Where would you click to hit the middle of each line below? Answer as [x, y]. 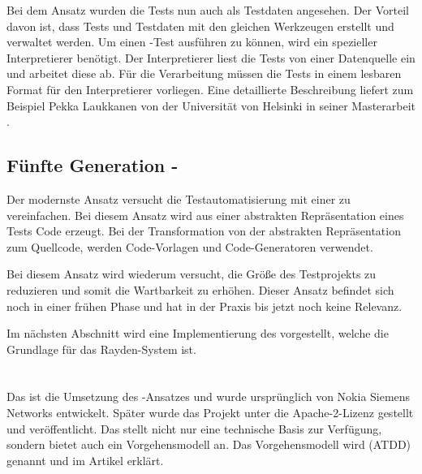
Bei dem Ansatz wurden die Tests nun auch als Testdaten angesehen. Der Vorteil [208, 10]
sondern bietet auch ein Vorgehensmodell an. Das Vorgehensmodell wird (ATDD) [209, 444]
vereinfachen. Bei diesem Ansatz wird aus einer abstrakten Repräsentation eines [205, 215]
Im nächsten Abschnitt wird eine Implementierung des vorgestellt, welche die [198, 333]
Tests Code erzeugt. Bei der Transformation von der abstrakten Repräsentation [204, 231]
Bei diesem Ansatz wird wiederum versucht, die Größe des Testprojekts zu [192, 274]
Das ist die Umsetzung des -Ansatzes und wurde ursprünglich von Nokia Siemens [209, 396]
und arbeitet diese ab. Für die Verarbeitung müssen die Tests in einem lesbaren [204, 73]
